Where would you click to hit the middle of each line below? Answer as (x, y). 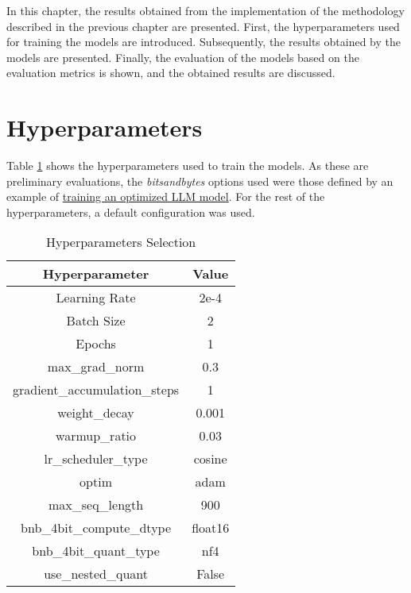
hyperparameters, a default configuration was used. (131, 212)
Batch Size (96, 321)
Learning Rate (96, 298)
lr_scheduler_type (96, 459)
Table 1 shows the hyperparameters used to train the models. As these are (188, 166)
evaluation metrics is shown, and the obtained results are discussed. (171, 73)
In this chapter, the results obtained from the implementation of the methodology (205, 10)
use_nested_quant (96, 574)
